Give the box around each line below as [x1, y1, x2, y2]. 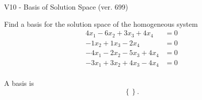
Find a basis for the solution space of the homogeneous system [4, 18, 198, 29]
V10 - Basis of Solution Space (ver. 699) [4, 2, 128, 12]
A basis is [4, 78, 34, 88]
